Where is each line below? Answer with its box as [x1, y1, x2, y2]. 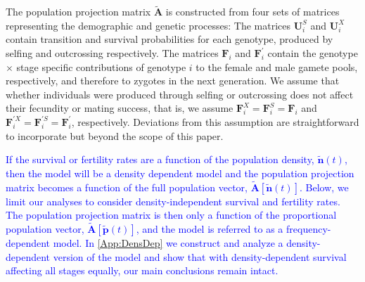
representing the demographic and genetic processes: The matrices [6, 18, 290, 32]
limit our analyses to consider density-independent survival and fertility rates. [6, 193, 340, 208]
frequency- [286, 221, 331, 236]
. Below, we [299, 179, 349, 194]
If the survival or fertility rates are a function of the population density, [6, 152, 314, 167]
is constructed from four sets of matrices [165, 4, 340, 19]
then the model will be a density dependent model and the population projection [6, 165, 354, 180]
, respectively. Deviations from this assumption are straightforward [71, 114, 359, 129]
